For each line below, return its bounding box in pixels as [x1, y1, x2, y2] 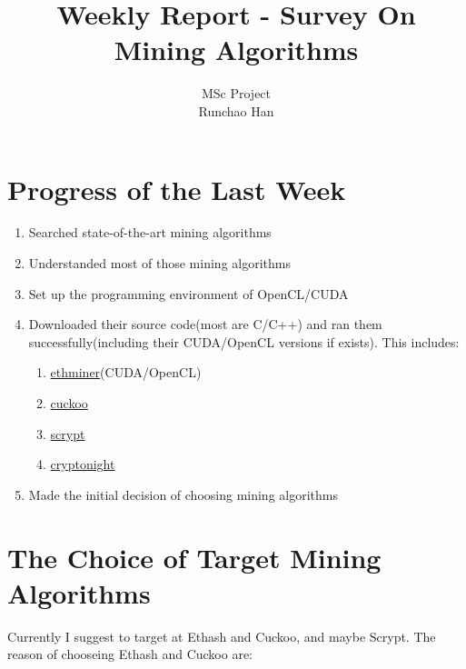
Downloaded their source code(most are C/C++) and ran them [28, 315, 382, 334]
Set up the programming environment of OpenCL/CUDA [28, 284, 349, 303]
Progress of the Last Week [7, 170, 346, 207]
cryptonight [50, 454, 115, 474]
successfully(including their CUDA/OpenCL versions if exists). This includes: [28, 332, 460, 351]
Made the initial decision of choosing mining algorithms [28, 484, 338, 504]
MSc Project [201, 84, 272, 103]
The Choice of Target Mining [7, 538, 382, 575]
